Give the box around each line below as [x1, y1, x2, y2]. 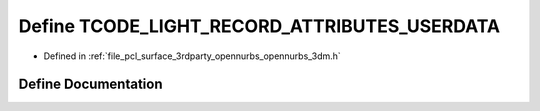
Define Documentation [18, 76, 163, 93]
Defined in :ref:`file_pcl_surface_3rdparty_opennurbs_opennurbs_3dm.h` [43, 50, 342, 62]
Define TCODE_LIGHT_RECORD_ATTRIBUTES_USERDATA [18, 15, 500, 37]
